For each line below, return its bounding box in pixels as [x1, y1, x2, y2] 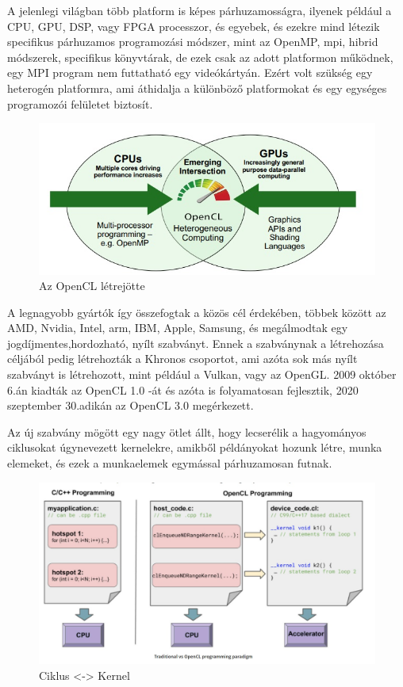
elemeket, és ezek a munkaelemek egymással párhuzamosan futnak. [7, 455, 332, 471]
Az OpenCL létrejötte [39, 277, 145, 294]
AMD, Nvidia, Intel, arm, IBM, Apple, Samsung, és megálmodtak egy [7, 319, 348, 336]
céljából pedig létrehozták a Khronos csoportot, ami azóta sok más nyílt [7, 350, 358, 367]
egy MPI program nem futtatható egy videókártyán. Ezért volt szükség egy [7, 64, 373, 81]
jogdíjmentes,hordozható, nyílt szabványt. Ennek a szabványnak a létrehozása [7, 334, 384, 351]
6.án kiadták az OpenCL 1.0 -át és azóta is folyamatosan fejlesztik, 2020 [7, 381, 359, 398]
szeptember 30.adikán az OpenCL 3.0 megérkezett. [7, 397, 254, 414]
